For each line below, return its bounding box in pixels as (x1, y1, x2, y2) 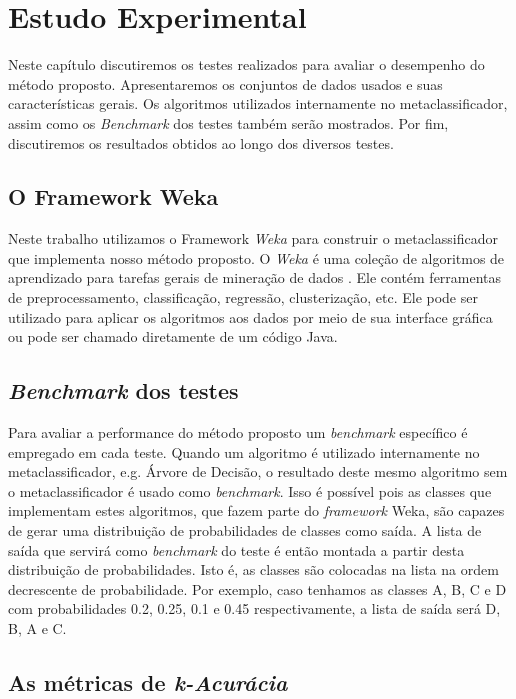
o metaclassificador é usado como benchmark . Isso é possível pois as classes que (8, 480, 492, 501)
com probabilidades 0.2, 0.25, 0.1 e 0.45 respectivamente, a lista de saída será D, (8, 598, 501, 619)
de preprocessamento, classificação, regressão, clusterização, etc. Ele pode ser (8, 287, 478, 308)
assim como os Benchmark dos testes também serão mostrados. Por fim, (8, 112, 449, 133)
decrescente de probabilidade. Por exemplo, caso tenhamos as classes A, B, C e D (8, 578, 507, 599)
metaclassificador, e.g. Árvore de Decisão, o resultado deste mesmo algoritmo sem (8, 461, 508, 482)
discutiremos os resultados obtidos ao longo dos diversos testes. (8, 132, 394, 153)
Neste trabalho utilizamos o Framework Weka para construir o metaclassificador (8, 228, 498, 249)
